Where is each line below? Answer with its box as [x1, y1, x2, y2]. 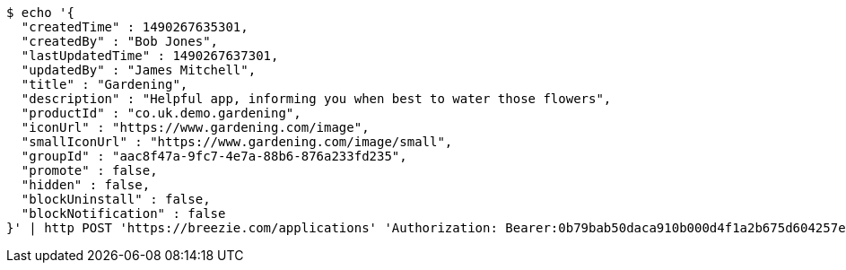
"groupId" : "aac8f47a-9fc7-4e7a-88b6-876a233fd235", [21, 149, 407, 163]
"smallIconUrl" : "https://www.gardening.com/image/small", [21, 135, 453, 149]
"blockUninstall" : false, [21, 192, 211, 206]
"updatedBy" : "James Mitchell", [21, 63, 257, 77]
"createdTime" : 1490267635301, [21, 20, 249, 34]
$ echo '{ [6, 5, 74, 20]
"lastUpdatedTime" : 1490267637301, [21, 48, 279, 63]
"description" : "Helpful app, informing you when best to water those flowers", [21, 91, 612, 106]
